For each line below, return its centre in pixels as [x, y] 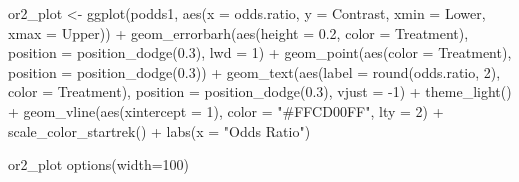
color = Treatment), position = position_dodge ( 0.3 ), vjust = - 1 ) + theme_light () [260, 91]
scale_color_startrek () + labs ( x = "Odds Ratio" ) [159, 130]
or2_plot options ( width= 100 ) [99, 164]
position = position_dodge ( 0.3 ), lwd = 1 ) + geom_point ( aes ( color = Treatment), [260, 52]
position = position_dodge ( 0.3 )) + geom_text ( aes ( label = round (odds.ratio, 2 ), [254, 71]
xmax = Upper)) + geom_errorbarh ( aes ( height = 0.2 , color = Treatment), [238, 32]
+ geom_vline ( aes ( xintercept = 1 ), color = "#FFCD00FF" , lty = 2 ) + [226, 110]
